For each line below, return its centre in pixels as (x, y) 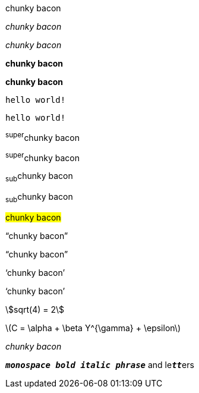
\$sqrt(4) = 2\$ (35, 309)
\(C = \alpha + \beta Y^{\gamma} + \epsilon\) (93, 328)
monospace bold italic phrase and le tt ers (100, 364)
